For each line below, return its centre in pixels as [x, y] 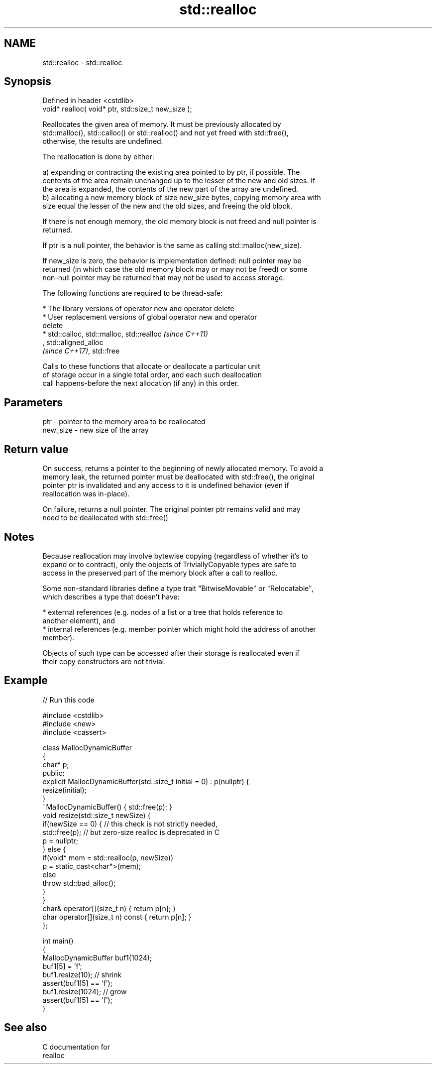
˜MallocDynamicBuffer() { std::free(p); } [108, 807]
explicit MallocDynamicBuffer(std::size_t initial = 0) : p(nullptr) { [146, 781]
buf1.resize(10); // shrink [82, 974]
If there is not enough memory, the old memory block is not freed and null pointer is [179, 222]
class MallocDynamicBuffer [87, 747]
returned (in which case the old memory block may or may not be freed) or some [175, 269]
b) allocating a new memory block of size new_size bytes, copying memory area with [182, 198]
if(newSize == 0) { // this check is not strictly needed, [130, 824]
